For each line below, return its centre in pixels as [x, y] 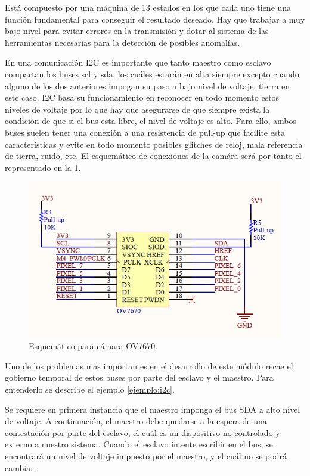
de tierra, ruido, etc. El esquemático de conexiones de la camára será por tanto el [153, 156]
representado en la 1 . [43, 167]
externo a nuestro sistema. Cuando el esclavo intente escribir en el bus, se [139, 444]
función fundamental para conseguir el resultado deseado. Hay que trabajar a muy [155, 19]
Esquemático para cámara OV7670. [93, 346]
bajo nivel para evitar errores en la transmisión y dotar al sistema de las [137, 31]
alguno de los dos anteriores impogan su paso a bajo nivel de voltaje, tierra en [148, 85]
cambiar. [21, 467]
